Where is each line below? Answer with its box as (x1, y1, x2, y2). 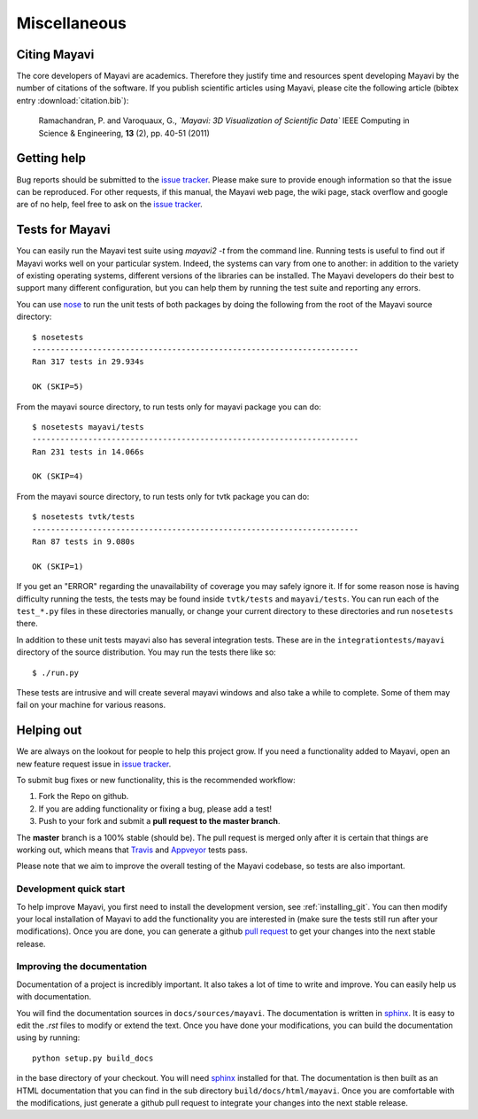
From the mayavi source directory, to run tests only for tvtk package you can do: (16, 491, 310, 501)
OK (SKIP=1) (32, 561, 84, 571)
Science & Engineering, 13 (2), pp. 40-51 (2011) (38, 128, 210, 138)
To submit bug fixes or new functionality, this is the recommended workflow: (16, 775, 296, 786)
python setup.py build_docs (32, 1053, 154, 1063)
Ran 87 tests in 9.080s (32, 537, 135, 547)
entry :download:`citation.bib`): (16, 95, 129, 105)
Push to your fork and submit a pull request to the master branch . (38, 816, 281, 827)
